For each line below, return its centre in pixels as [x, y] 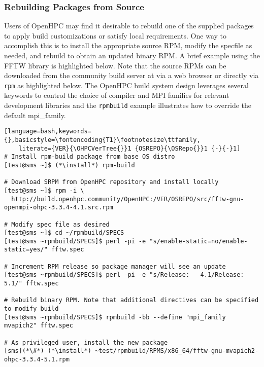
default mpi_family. [35, 115]
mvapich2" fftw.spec [39, 326]
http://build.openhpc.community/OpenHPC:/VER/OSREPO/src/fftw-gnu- [128, 199]
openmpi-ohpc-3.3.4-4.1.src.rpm [59, 208]
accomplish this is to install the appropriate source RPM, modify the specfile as [128, 45]
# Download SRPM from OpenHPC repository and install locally [111, 182]
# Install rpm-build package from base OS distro [90, 157]
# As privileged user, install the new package [86, 342]
